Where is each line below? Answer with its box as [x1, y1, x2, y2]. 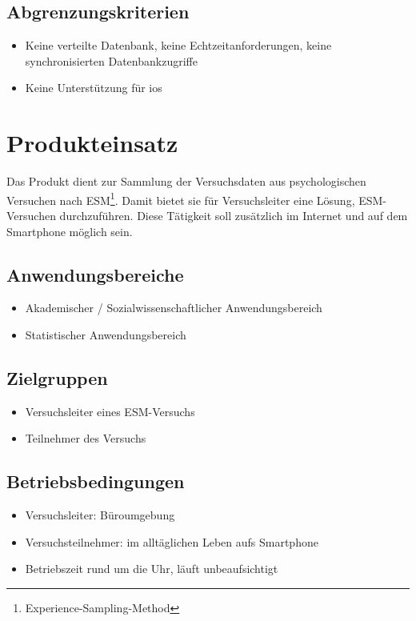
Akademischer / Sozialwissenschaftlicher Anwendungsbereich [25, 299, 322, 316]
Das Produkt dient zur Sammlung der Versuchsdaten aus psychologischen [6, 173, 366, 190]
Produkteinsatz [6, 126, 178, 159]
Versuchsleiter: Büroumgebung [25, 507, 175, 523]
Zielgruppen [6, 365, 108, 390]
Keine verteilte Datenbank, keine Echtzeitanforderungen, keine [25, 37, 332, 54]
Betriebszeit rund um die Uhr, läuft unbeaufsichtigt [25, 560, 278, 577]
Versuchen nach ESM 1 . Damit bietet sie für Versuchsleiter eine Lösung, [6, 189, 355, 208]
